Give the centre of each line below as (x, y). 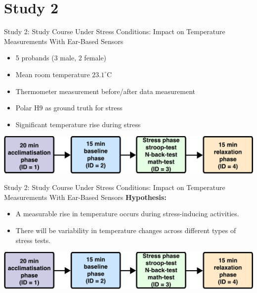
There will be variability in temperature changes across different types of (126, 230)
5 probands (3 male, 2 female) (61, 58)
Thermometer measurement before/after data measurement (105, 91)
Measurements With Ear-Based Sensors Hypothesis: (85, 197)
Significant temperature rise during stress (78, 124)
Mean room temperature (53, 74)
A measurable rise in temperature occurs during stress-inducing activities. (127, 214)
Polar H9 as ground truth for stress (69, 108)
